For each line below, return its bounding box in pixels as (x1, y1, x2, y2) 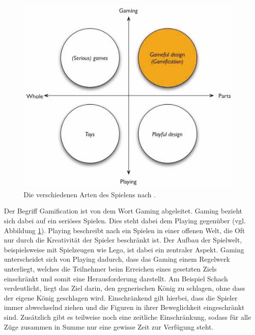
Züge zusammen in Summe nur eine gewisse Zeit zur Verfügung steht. (4, 321, 214, 332)
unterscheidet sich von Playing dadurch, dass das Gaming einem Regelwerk (4, 254, 230, 264)
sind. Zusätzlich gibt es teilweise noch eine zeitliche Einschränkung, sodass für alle (4, 311, 251, 322)
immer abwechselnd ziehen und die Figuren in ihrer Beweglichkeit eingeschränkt (4, 302, 245, 312)
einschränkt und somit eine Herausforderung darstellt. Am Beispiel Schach (4, 273, 228, 283)
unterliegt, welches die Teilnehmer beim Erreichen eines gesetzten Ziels (4, 263, 217, 274)
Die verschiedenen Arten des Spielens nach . (24, 189, 156, 199)
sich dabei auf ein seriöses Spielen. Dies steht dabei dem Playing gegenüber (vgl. (4, 215, 246, 225)
